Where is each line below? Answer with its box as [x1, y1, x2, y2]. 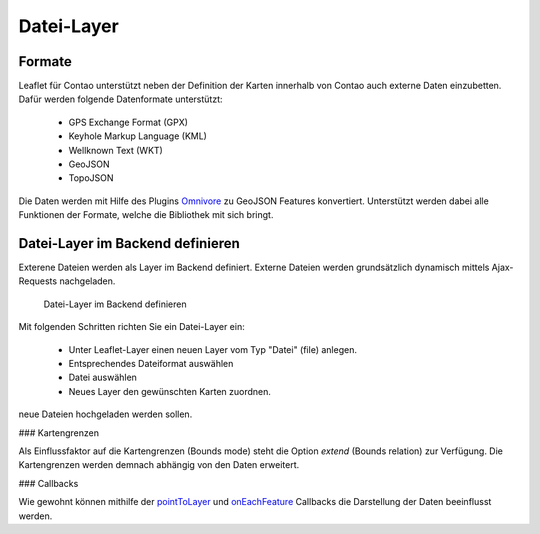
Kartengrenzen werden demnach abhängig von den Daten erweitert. [18, 459, 300, 471]
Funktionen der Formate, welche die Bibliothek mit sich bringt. [18, 209, 274, 221]
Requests [18, 275, 58, 287]
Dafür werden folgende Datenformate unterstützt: [18, 93, 223, 105]
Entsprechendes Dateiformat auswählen [68, 358, 234, 370]
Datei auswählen [68, 371, 137, 384]
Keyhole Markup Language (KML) [68, 130, 207, 142]
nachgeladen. [59, 275, 116, 287]
